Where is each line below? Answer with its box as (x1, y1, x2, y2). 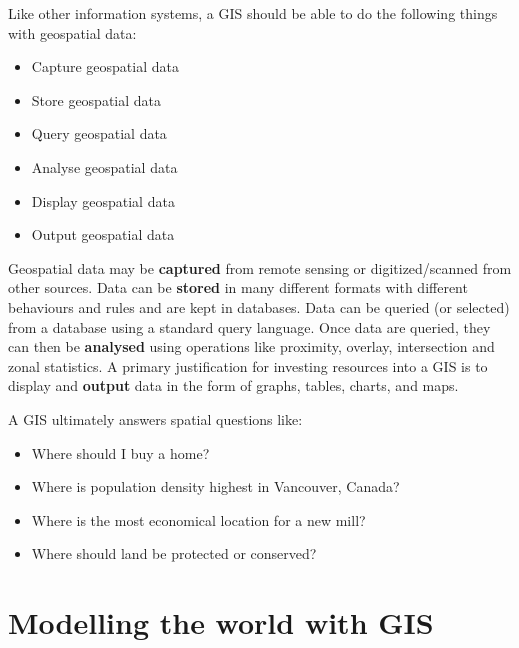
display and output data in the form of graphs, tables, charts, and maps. (8, 375, 459, 396)
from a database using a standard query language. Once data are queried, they (8, 316, 491, 337)
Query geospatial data (31, 123, 167, 144)
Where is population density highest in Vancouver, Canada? (31, 476, 400, 497)
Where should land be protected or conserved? (31, 543, 317, 564)
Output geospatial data (31, 224, 175, 245)
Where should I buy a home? (31, 442, 210, 463)
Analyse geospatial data (31, 156, 178, 177)
